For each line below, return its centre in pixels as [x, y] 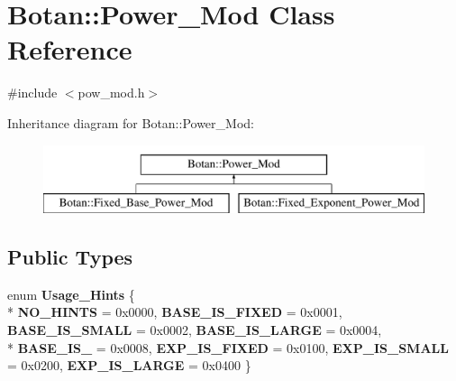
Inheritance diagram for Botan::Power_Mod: [131, 122]
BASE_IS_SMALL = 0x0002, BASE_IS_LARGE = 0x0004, [195, 330]
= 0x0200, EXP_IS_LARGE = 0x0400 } [129, 365]
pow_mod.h [111, 93]
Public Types [70, 257]
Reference [70, 49]
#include [32, 93]
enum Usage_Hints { [71, 294]
